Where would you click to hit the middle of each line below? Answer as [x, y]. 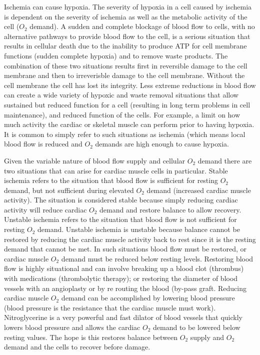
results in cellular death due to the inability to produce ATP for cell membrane [125, 46]
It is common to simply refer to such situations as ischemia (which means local [125, 134]
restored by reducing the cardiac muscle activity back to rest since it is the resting [130, 239]
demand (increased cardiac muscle [199, 190]
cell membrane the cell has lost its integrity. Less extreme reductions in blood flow [130, 85]
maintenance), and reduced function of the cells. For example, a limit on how [122, 114]
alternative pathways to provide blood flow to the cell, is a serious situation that [127, 36]
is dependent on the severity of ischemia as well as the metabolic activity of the [126, 16]
